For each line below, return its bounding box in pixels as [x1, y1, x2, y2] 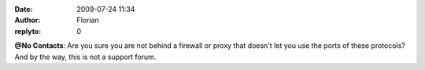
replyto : [14, 26, 42, 35]
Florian [76, 16, 99, 25]
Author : [14, 16, 41, 25]
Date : [14, 5, 33, 13]
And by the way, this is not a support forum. [14, 52, 157, 61]
